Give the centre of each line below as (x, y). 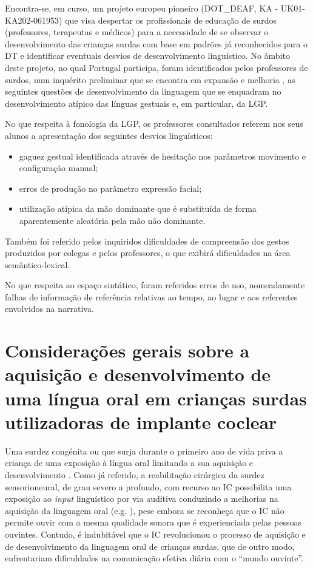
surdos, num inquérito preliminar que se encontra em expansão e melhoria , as (150, 79)
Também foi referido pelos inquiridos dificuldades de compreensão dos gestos (147, 241)
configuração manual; (59, 168)
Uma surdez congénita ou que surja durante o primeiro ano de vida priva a (144, 451)
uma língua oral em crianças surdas (156, 398)
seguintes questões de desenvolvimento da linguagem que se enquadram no (143, 91)
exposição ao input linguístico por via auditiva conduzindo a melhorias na (142, 499)
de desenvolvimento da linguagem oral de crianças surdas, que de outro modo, (150, 546)
